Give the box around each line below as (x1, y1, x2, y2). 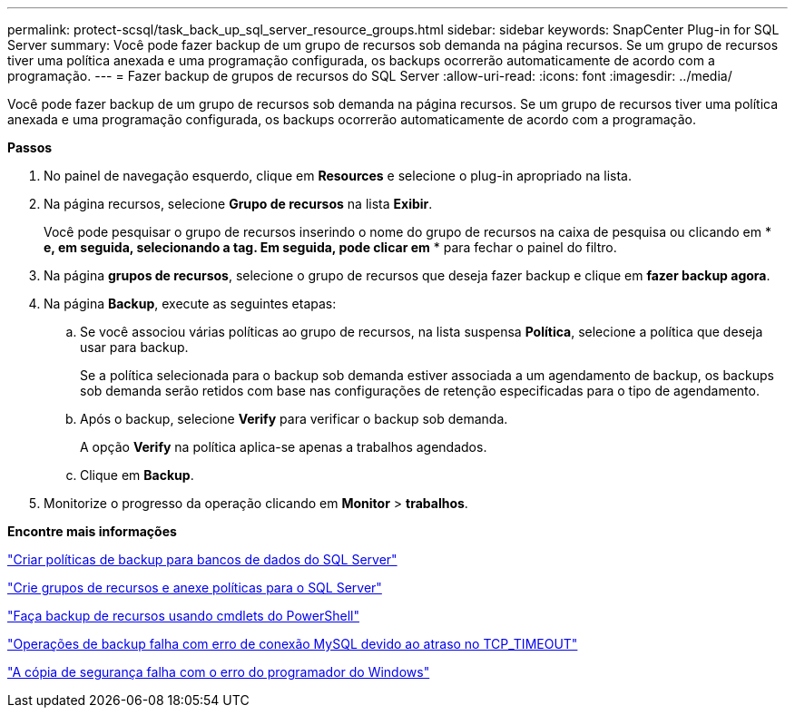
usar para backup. (80, 339, 189, 355)
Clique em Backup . (80, 467, 194, 483)
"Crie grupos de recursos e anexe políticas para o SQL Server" (7, 580, 382, 595)
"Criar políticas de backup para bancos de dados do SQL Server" (7, 552, 397, 567)
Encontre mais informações (7, 524, 177, 539)
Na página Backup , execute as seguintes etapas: (44, 296, 337, 311)
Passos (7, 140, 53, 155)
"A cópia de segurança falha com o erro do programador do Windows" (7, 664, 430, 680)
